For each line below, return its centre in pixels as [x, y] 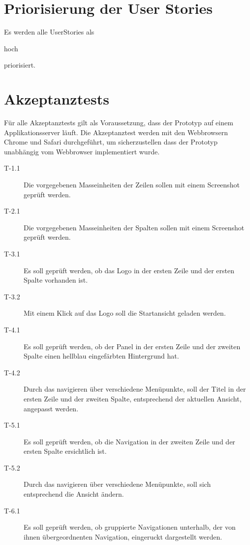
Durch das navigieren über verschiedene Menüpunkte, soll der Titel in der [135, 389]
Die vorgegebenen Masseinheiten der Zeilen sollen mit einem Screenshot [132, 184]
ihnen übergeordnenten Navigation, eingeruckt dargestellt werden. [123, 536]
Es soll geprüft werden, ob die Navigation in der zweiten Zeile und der [129, 441]
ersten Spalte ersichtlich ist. [65, 451]
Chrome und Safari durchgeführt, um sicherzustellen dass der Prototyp [111, 142]
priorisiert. [20, 65]
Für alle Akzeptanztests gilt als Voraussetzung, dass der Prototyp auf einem [119, 123]
